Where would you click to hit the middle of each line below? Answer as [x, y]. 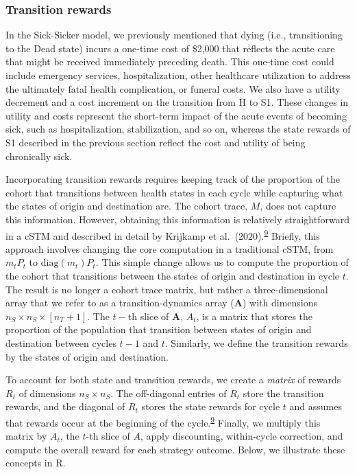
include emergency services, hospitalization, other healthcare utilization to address [178, 75]
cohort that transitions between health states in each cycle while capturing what [174, 192]
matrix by [26, 436]
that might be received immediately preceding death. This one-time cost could [170, 61]
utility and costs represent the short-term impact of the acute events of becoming [176, 115]
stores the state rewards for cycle [211, 406]
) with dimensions [280, 303]
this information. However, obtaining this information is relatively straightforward [177, 219]
